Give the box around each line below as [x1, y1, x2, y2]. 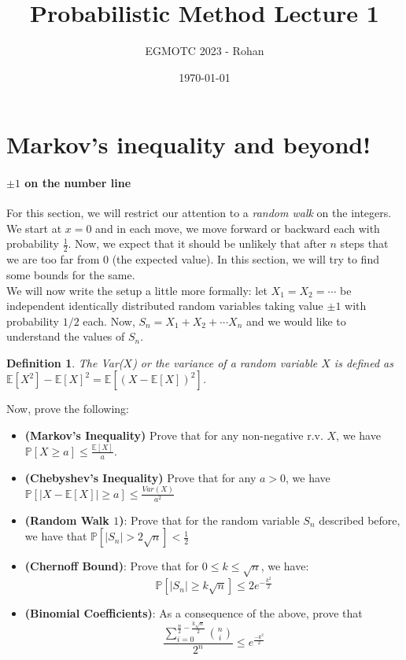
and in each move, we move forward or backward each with [95, 219, 380, 236]
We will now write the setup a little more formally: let [6, 282, 268, 298]
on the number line [24, 175, 131, 191]
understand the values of [6, 328, 125, 345]
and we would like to [245, 312, 346, 329]
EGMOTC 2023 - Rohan [145, 42, 264, 59]
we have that [24, 528, 87, 544]
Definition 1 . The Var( [6, 354, 124, 371]
